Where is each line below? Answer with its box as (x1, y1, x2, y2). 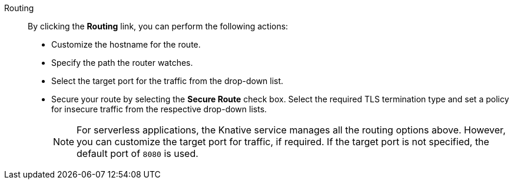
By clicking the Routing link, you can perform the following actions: (28, 21, 288, 31)
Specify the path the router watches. (51, 58, 193, 68)
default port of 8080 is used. (77, 148, 198, 159)
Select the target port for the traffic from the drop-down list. (51, 76, 284, 86)
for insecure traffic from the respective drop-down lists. (51, 104, 267, 114)
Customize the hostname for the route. (51, 39, 201, 49)
